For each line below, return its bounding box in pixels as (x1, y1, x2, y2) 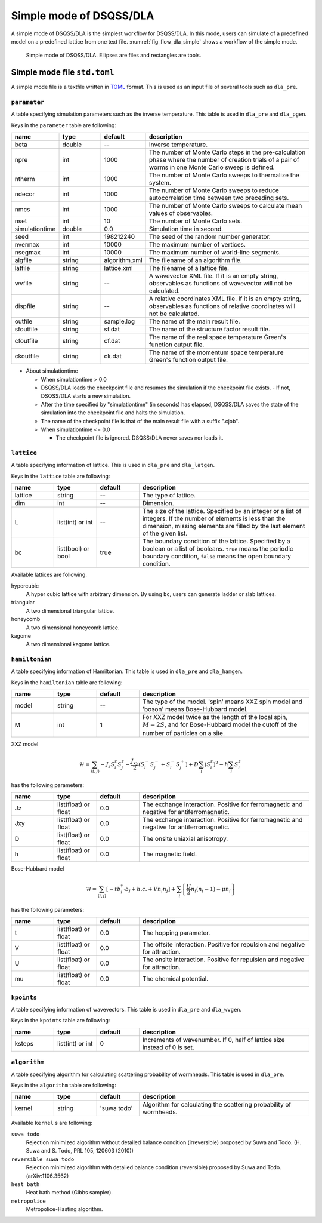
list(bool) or (57, 545, 90, 553)
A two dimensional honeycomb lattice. (26, 624, 120, 631)
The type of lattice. (142, 491, 196, 500)
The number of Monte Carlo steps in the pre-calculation (149, 148, 306, 156)
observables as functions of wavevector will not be (149, 279, 292, 288)
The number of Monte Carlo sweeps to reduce (149, 186, 280, 195)
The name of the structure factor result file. (149, 325, 271, 334)
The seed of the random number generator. (149, 233, 271, 241)
